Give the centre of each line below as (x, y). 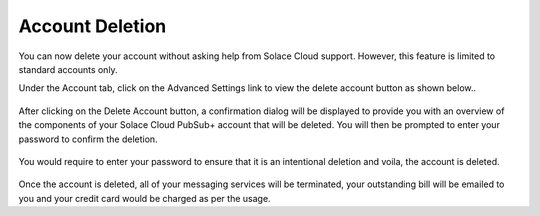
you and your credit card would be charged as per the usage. (144, 198)
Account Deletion (92, 26)
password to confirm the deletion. (88, 139)
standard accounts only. (68, 69)
